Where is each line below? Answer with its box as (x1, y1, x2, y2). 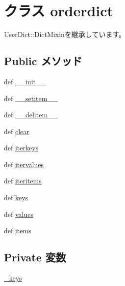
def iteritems (4, 176, 42, 186)
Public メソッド (4, 53, 82, 69)
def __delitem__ (4, 109, 58, 120)
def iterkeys (4, 143, 39, 153)
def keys (4, 192, 28, 203)
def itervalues (4, 159, 44, 169)
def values (4, 209, 33, 219)
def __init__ (4, 76, 46, 86)
